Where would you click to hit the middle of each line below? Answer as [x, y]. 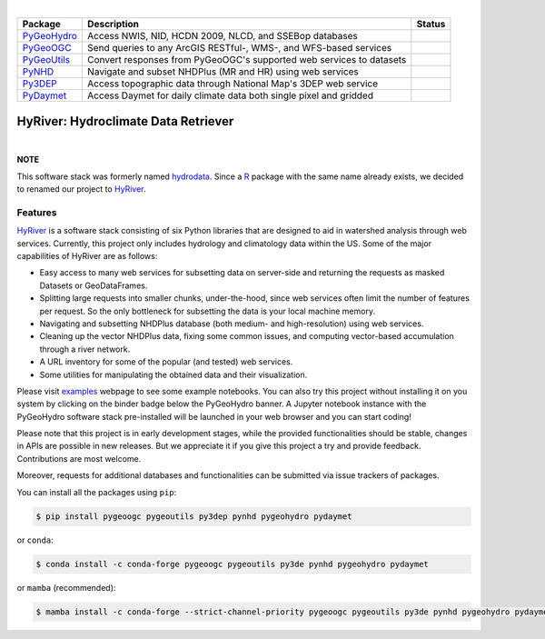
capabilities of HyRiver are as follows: [87, 256]
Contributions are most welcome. [79, 458]
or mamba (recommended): [66, 587]
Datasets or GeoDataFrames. [94, 285]
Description [114, 25]
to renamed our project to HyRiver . [81, 189]
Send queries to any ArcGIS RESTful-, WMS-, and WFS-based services [240, 48]
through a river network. [85, 349]
